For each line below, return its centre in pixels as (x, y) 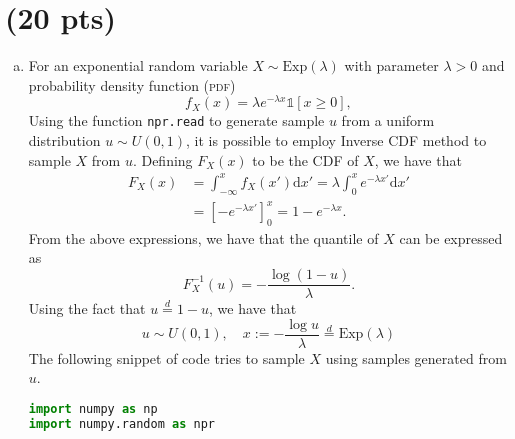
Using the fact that (87, 308)
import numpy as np (93, 408)
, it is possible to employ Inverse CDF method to (336, 140)
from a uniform (388, 120)
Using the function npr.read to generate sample (176, 120)
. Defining (162, 159)
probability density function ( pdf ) (132, 84)
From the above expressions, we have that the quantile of (203, 237)
